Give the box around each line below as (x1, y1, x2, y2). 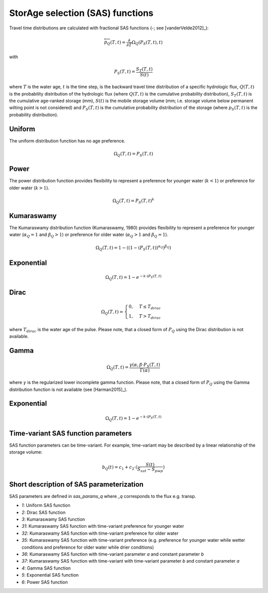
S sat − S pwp (137, 466, 163, 473)
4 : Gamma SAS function (21, 565, 71, 571)
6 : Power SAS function (21, 579, 68, 585)
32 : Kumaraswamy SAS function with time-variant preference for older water (21, 530, 179, 536)
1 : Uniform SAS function (21, 502, 70, 508)
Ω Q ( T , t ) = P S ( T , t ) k (112, 197, 155, 205)
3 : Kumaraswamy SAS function (21, 516, 85, 522)
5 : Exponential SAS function (21, 572, 79, 578)
